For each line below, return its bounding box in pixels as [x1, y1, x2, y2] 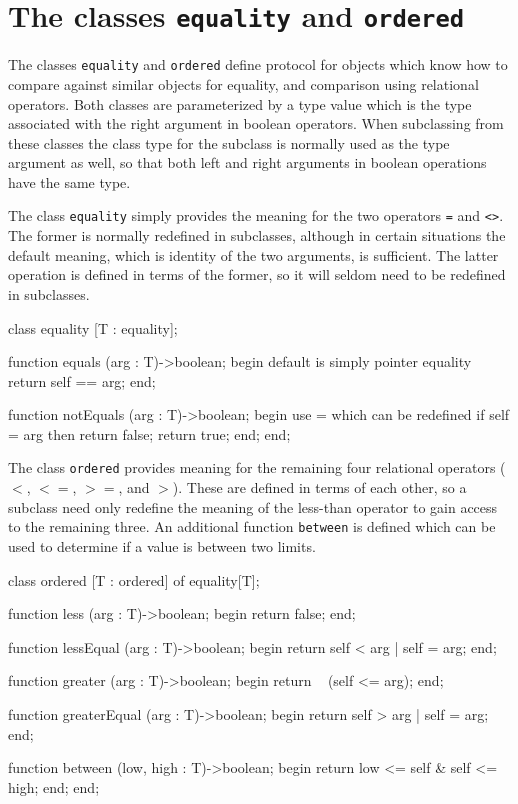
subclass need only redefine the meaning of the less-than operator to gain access [8, 496, 498, 517]
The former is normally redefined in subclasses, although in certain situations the [8, 225, 506, 246]
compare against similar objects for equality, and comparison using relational [8, 73, 479, 94]
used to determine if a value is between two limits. [8, 535, 316, 556]
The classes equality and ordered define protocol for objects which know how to [8, 54, 508, 75]
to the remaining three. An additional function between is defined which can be [8, 516, 496, 537]
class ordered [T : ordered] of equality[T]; [8, 569, 260, 590]
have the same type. [8, 171, 131, 192]
